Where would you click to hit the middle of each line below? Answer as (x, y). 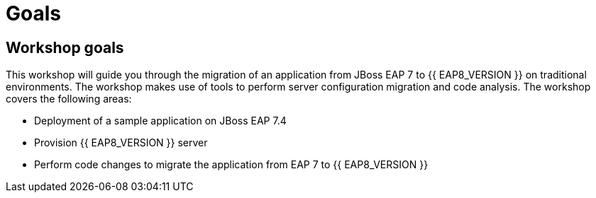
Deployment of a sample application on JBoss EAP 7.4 (160, 121)
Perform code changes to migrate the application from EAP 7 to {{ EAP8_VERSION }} (231, 165)
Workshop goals (65, 47)
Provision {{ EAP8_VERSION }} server (121, 143)
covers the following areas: (69, 99)
